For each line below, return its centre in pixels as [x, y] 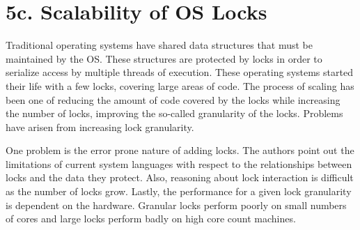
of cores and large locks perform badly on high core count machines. [151, 219]
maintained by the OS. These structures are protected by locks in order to [164, 58]
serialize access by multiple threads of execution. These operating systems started [179, 72]
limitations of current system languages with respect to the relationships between [179, 163]
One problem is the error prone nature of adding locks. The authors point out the [180, 150]
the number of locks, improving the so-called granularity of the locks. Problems [174, 113]
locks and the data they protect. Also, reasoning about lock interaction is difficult [180, 177]
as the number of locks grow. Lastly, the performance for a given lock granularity [179, 191]
